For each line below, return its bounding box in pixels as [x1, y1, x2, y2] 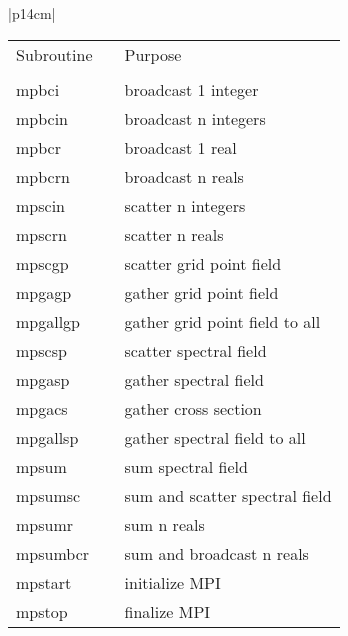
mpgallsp [16, 425, 79, 449]
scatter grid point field [124, 251, 282, 275]
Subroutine [16, 42, 93, 66]
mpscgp [16, 251, 69, 275]
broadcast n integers [124, 106, 266, 130]
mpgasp [16, 367, 70, 391]
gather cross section [124, 396, 262, 420]
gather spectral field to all [124, 425, 306, 449]
